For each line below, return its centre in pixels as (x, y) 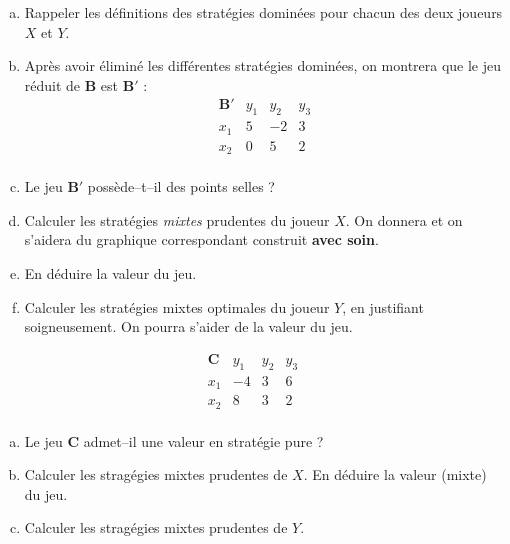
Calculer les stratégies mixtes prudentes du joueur (177, 219)
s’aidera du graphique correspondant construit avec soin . (201, 239)
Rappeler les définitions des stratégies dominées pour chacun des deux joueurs (263, 12)
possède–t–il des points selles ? (181, 186)
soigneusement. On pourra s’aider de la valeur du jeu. (188, 326)
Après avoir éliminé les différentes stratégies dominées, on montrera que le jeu (263, 65)
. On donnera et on (404, 219)
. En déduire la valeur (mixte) (395, 474)
